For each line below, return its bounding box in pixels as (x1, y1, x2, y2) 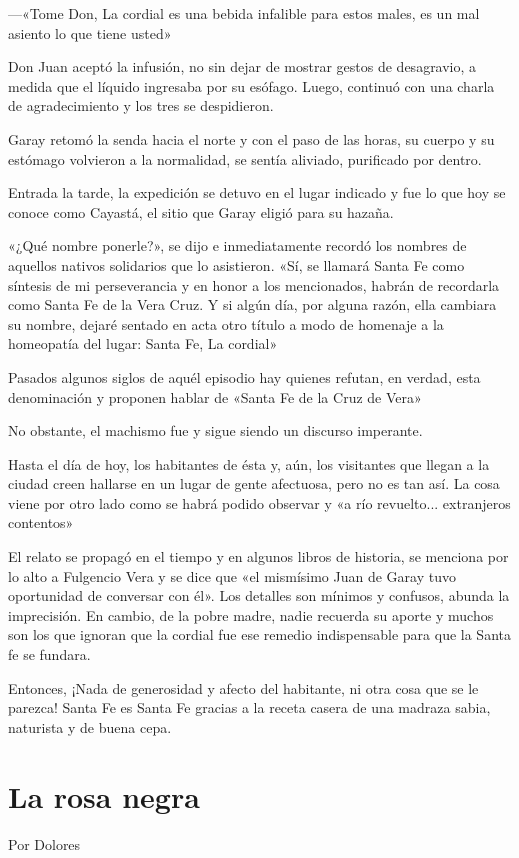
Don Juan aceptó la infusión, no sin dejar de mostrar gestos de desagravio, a (8, 56, 477, 77)
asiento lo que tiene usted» (8, 22, 172, 43)
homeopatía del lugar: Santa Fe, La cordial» (8, 333, 278, 354)
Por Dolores (8, 833, 81, 854)
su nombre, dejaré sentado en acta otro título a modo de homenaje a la (8, 313, 444, 334)
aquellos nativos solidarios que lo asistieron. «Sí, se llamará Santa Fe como (8, 254, 465, 275)
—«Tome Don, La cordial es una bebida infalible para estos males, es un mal (8, 3, 480, 23)
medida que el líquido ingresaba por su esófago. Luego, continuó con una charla (8, 75, 495, 96)
